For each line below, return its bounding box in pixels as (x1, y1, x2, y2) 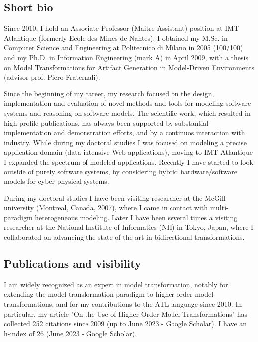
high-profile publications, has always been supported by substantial (4, 117, 209, 128)
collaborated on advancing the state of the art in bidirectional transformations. (4, 232, 245, 242)
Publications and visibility (4, 256, 141, 271)
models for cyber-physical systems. (4, 176, 109, 186)
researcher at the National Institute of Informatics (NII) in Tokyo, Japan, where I (4, 222, 254, 232)
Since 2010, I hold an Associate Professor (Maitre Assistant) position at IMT (4, 23, 239, 33)
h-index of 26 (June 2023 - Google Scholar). (4, 328, 137, 338)
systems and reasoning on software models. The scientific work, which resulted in (4, 107, 251, 118)
